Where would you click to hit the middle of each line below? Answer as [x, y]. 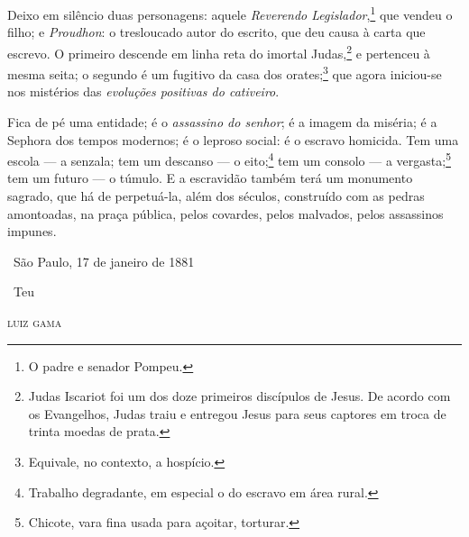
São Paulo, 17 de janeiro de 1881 [104, 261]
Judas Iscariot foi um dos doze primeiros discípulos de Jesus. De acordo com [239, 396]
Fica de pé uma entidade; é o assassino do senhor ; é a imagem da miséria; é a [222, 121]
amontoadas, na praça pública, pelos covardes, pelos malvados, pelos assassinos [225, 213]
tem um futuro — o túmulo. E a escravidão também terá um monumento [210, 178]
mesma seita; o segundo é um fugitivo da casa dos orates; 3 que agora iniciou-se [225, 73]
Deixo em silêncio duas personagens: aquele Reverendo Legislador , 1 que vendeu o [230, 13]
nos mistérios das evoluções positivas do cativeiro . [143, 91]
